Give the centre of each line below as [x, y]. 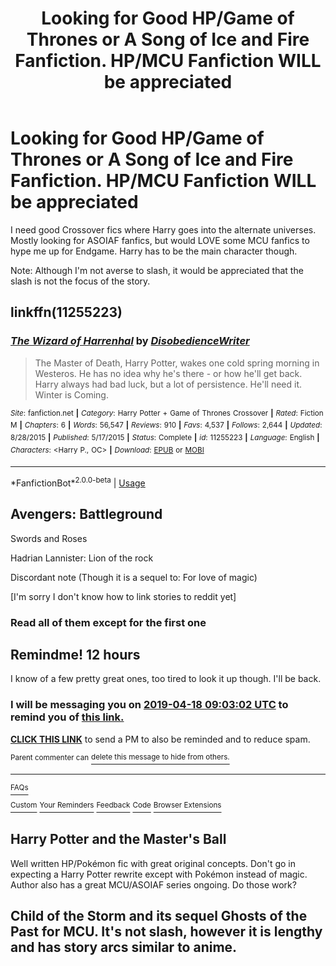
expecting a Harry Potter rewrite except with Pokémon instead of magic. [159, 874]
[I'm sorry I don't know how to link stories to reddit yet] [123, 596]
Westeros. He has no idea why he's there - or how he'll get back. [168, 373]
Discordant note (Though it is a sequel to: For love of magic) [134, 577]
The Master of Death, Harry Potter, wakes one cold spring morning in [177, 363]
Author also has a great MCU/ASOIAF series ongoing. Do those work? [153, 884]
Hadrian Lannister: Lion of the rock [82, 558]
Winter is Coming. [71, 394]
